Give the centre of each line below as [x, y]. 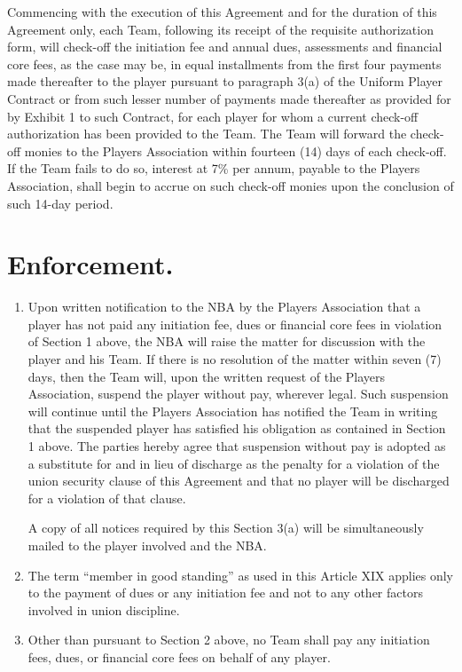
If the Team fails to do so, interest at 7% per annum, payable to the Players [214, 168]
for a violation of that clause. [107, 498]
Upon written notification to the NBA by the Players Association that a [224, 307]
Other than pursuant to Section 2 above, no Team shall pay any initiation [229, 640]
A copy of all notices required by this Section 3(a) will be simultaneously [226, 528]
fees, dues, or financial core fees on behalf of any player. [179, 656]
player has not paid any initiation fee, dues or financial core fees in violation [235, 324]
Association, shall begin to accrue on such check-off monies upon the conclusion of [231, 185]
